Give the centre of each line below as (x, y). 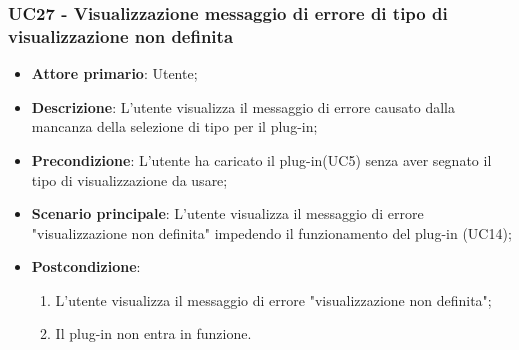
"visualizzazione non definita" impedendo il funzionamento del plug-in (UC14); (271, 232)
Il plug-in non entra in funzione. (153, 333)
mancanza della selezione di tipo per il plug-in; (174, 126)
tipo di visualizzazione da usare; (129, 179)
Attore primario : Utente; (114, 73)
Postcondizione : (86, 266)
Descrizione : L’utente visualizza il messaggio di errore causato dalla (243, 106)
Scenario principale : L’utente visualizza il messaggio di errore (227, 213)
